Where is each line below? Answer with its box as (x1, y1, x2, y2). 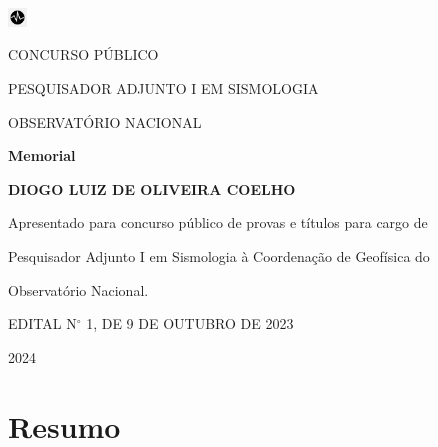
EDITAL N (8, 313, 77, 334)
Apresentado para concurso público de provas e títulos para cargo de (8, 212, 428, 233)
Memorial (8, 145, 76, 166)
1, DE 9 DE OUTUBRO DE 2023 (86, 313, 294, 334)
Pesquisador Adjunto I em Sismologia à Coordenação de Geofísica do (8, 246, 430, 267)
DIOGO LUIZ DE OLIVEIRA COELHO (8, 178, 296, 199)
